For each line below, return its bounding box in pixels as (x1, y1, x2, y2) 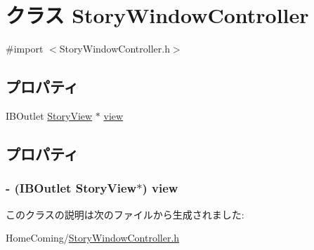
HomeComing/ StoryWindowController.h (6, 230, 180, 245)
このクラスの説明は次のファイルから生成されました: (6, 207, 244, 221)
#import (6, 41, 44, 56)
